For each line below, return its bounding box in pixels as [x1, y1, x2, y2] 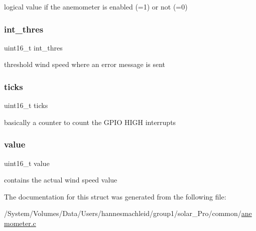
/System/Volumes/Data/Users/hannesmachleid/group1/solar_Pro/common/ [4, 208, 241, 218]
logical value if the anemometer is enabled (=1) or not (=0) [4, 1, 188, 11]
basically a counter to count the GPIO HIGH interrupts [4, 116, 176, 127]
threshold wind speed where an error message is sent [4, 59, 166, 69]
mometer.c [4, 218, 36, 228]
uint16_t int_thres [4, 42, 63, 52]
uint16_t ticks [4, 100, 48, 110]
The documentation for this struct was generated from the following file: [4, 191, 226, 201]
